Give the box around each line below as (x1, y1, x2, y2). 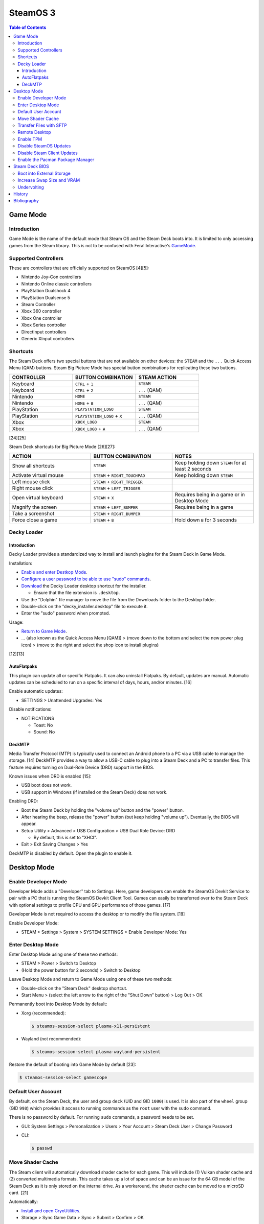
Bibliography (13, 198, 39, 204)
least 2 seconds (175, 465, 212, 472)
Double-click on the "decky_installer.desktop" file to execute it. (21, 603, 148, 609)
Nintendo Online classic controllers (21, 281, 92, 286)
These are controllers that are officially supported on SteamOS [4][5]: (9, 265, 149, 271)
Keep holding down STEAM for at (175, 459, 246, 466)
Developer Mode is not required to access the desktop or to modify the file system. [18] (9, 911, 185, 917)
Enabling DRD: (9, 798, 38, 804)
